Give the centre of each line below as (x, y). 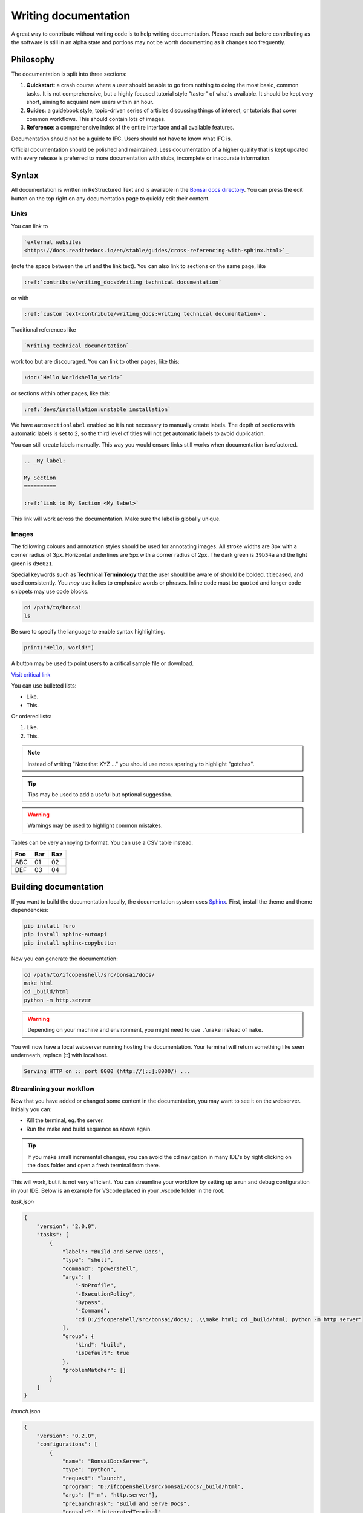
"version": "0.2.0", (67, 1436)
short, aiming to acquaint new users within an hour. (90, 102)
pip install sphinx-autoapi (65, 934)
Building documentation (57, 887)
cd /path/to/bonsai (53, 607)
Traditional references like (44, 330)
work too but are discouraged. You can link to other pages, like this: (95, 362)
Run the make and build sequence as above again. (89, 1129)
